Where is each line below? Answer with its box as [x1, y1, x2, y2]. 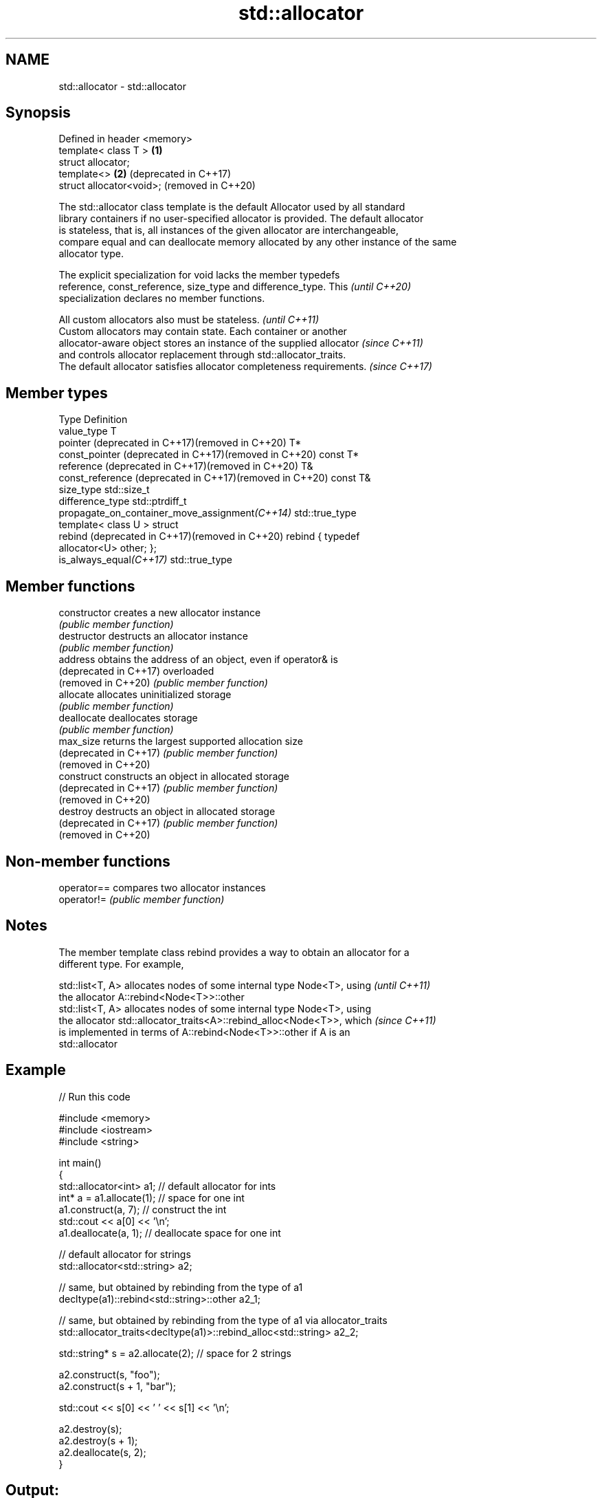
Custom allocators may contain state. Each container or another [58, 325, 347, 338]
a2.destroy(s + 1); [58, 1434, 138, 1446]
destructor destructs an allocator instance [58, 630, 248, 642]
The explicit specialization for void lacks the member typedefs [58, 269, 340, 281]
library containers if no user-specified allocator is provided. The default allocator [58, 213, 424, 225]
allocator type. [58, 248, 124, 260]
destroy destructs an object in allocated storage [58, 805, 276, 818]
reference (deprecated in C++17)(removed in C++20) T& [58, 460, 313, 473]
